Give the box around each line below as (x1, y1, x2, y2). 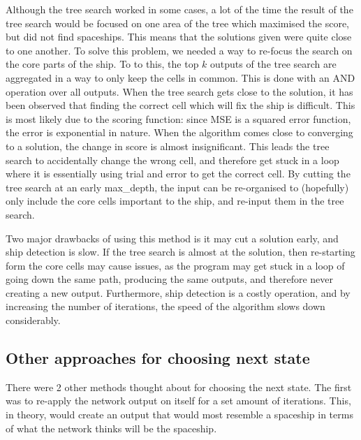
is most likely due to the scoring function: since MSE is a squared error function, (6, 111, 351, 126)
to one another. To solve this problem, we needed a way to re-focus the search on (6, 43, 353, 57)
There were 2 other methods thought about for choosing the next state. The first (6, 379, 352, 394)
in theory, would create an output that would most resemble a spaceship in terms (6, 407, 353, 422)
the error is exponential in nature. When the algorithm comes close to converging (6, 125, 353, 140)
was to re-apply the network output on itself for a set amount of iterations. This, (6, 393, 351, 408)
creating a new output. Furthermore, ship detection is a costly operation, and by (6, 285, 351, 300)
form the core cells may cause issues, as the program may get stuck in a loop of (6, 258, 345, 272)
